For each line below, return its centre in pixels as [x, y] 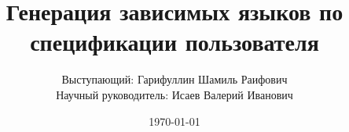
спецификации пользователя [174, 42]
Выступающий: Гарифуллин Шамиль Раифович [174, 79]
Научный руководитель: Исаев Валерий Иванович [174, 94]
